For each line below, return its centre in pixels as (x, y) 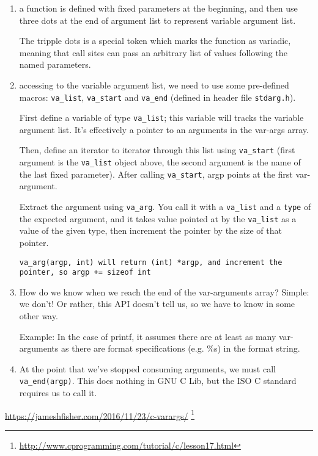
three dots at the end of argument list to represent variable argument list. (157, 20)
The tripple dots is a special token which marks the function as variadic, (155, 41)
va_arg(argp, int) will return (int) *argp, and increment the (151, 262)
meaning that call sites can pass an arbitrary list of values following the (153, 52)
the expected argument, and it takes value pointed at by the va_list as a (158, 218)
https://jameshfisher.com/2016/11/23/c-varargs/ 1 (100, 414)
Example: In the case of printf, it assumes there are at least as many (148, 336)
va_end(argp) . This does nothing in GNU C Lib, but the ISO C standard (158, 381)
